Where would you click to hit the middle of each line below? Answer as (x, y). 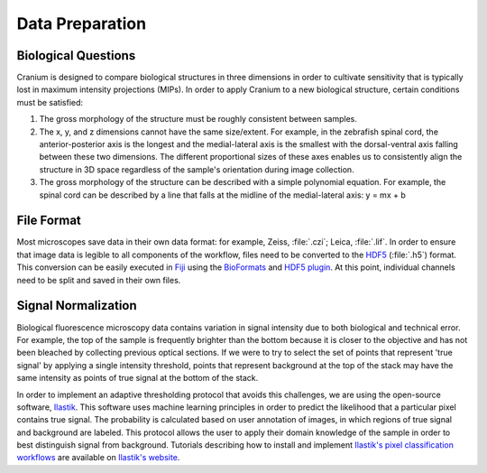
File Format (49, 221)
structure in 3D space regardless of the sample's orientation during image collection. (197, 169)
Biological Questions (76, 56)
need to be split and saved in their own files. (99, 280)
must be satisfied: (50, 102)
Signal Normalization (77, 306)
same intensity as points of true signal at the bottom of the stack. (138, 378)
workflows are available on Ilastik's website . (98, 458)
